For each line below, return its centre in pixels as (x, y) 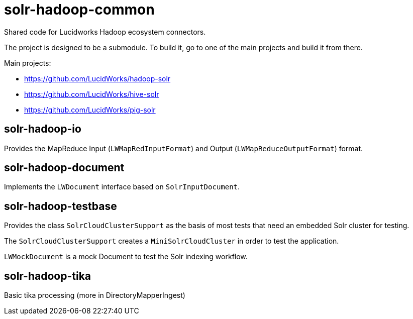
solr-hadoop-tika (48, 276)
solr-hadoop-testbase (61, 206)
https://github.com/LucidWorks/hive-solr (92, 94)
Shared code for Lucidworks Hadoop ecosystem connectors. (105, 32)
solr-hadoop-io (43, 129)
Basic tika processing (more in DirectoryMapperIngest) (95, 295)
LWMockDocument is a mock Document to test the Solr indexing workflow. (126, 257)
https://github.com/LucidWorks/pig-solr (90, 110)
